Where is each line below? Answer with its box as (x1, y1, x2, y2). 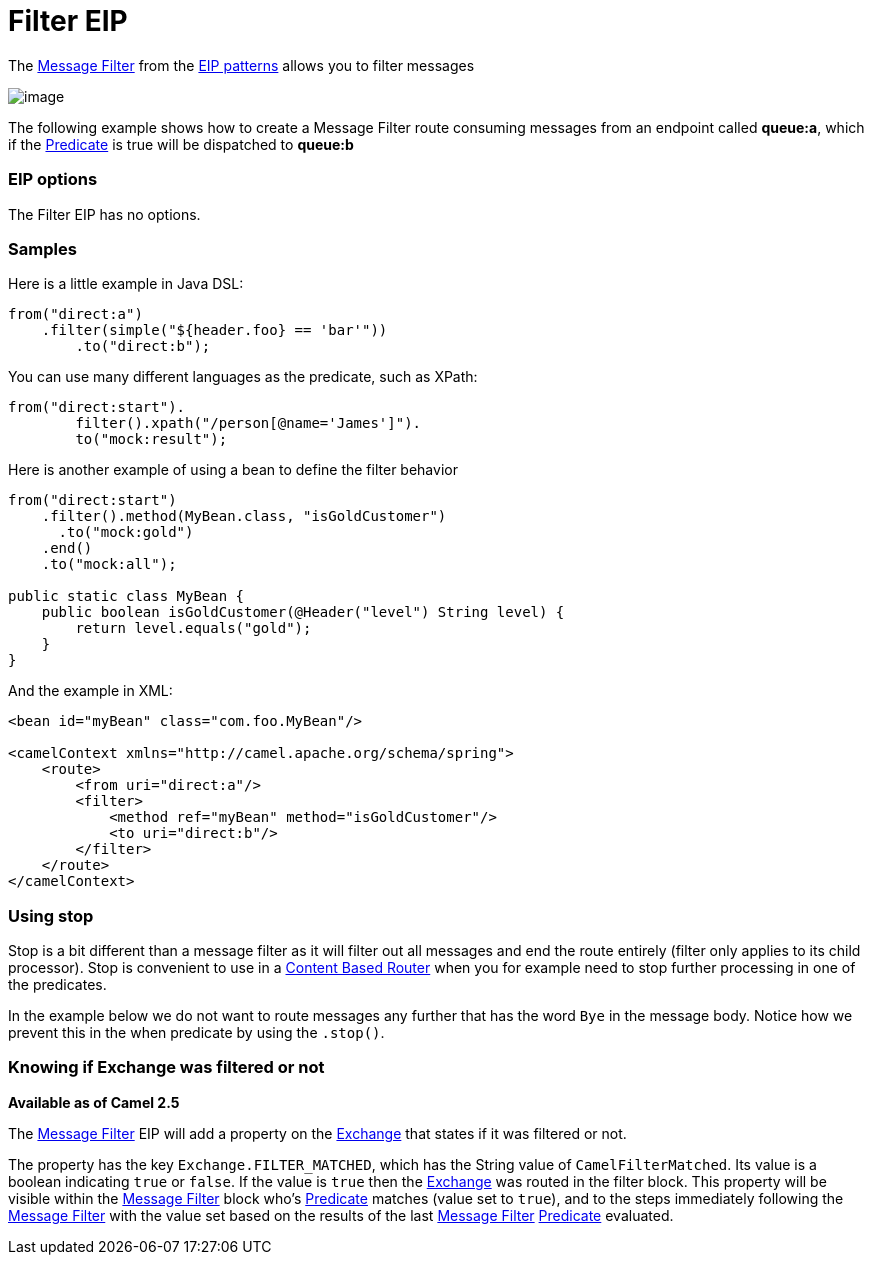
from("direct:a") (8, 306, 143, 323)
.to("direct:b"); (75, 338, 211, 355)
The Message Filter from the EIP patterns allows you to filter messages (8, 56, 475, 74)
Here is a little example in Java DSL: (8, 275, 244, 293)
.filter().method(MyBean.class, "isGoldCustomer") (41, 508, 447, 525)
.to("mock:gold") (58, 524, 194, 541)
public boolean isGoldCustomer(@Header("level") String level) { (41, 604, 565, 621)
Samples (8, 238, 77, 259)
